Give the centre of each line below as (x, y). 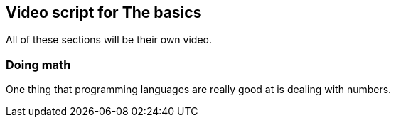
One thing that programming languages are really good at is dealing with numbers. (199, 90)
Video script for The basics (104, 12)
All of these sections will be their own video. (109, 40)
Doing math (38, 64)
